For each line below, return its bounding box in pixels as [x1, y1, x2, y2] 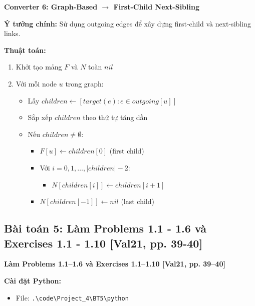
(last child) [121, 196, 154, 206]
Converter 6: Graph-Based [4, 1, 98, 11]
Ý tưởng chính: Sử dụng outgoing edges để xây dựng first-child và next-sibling [4, 18, 251, 28]
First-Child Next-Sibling [113, 1, 199, 11]
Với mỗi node [16, 78, 57, 88]
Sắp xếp [28, 112, 53, 122]
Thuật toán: [4, 44, 46, 55]
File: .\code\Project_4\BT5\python [16, 292, 129, 302]
